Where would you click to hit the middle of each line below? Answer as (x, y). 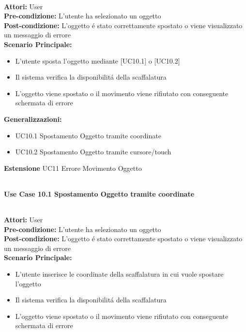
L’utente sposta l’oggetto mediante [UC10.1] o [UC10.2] (98, 60)
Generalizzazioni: (33, 119)
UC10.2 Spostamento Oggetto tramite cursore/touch (93, 152)
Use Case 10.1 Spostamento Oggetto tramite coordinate (99, 193)
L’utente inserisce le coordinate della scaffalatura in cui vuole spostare (119, 274)
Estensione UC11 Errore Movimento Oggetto (73, 168)
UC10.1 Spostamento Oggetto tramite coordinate (88, 135)
